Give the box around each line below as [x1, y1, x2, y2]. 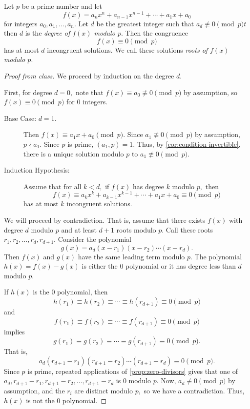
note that [75, 87, 104, 97]
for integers [4, 18, 38, 28]
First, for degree [4, 87, 52, 97]
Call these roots [166, 224, 213, 234]
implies [4, 326, 25, 336]
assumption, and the [4, 385, 65, 395]
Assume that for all [23, 181, 82, 191]
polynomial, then [57, 287, 108, 297]
